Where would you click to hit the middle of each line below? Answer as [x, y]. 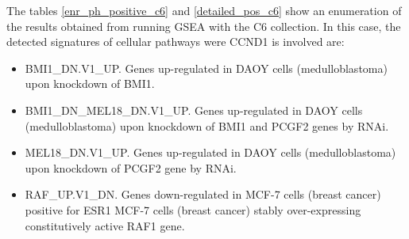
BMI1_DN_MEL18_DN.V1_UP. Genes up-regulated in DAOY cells [194, 110]
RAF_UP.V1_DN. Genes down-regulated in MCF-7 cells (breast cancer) [203, 194]
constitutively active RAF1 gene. [105, 225]
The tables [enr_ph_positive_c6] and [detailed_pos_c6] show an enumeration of [204, 10]
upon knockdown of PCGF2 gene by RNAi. [131, 167]
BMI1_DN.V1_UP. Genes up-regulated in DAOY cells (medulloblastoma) [206, 68]
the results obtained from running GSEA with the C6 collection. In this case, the [204, 26]
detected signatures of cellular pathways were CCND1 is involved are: [176, 42]
